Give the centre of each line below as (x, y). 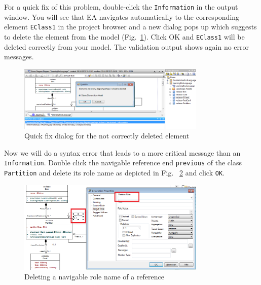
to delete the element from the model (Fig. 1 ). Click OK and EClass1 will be (124, 36)
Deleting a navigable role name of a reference (95, 277)
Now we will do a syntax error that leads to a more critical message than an (122, 152)
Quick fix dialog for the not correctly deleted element (107, 136)
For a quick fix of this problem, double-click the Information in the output (121, 7)
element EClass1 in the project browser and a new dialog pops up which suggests (130, 27)
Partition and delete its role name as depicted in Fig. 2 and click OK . (114, 173)
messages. (19, 57)
